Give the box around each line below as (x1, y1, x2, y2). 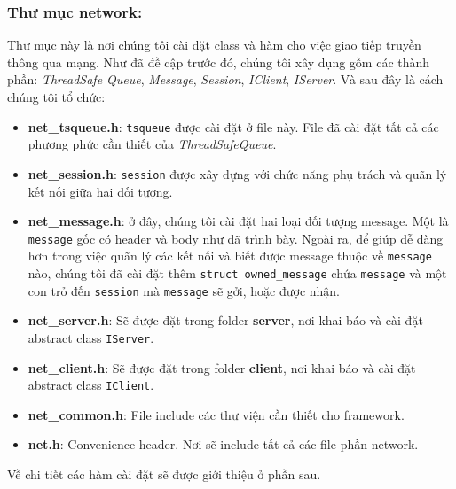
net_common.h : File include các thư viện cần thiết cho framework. (28, 405, 405, 423)
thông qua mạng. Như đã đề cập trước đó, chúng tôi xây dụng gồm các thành (7, 52, 430, 71)
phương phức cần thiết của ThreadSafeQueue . (28, 135, 277, 153)
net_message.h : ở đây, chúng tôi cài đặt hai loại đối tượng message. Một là (28, 212, 449, 230)
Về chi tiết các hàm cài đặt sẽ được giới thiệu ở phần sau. (7, 465, 321, 483)
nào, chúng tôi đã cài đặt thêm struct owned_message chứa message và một (28, 264, 447, 282)
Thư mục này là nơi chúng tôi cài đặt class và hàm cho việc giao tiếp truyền (7, 35, 421, 54)
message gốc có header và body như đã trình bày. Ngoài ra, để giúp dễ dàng (28, 229, 444, 247)
